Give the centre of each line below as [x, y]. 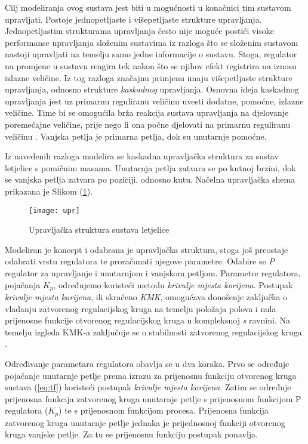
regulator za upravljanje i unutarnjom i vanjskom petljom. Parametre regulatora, [153, 272]
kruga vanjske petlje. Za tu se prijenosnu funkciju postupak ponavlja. [131, 434]
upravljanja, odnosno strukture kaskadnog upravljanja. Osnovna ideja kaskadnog [152, 89]
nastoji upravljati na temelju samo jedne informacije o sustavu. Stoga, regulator [151, 54]
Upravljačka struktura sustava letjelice [99, 229]
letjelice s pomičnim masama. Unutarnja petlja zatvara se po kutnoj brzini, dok [150, 167]
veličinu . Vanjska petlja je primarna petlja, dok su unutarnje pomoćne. [136, 136]
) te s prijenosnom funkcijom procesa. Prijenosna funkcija [164, 410]
